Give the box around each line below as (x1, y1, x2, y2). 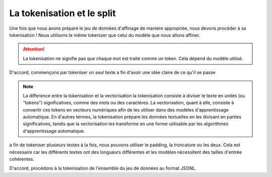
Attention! (23, 46, 45, 52)
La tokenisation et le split (9, 8, 116, 19)
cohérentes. (9, 156, 35, 162)
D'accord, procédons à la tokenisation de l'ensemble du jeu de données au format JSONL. (9, 165, 197, 171)
